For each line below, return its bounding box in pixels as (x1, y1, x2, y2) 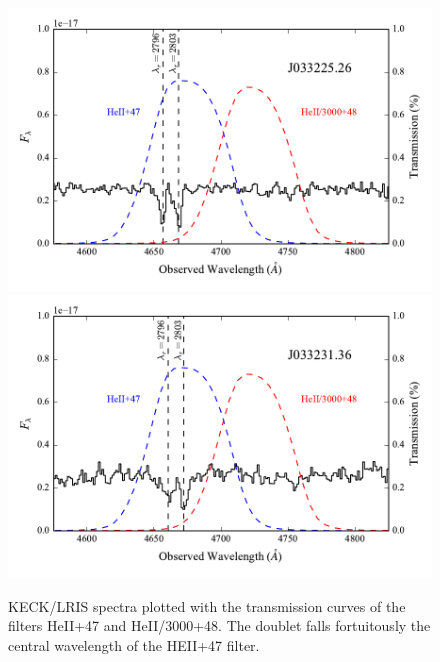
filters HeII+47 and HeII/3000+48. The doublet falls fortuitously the (8, 615, 431, 636)
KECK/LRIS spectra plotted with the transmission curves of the (8, 595, 406, 616)
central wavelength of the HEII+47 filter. (8, 634, 260, 655)
